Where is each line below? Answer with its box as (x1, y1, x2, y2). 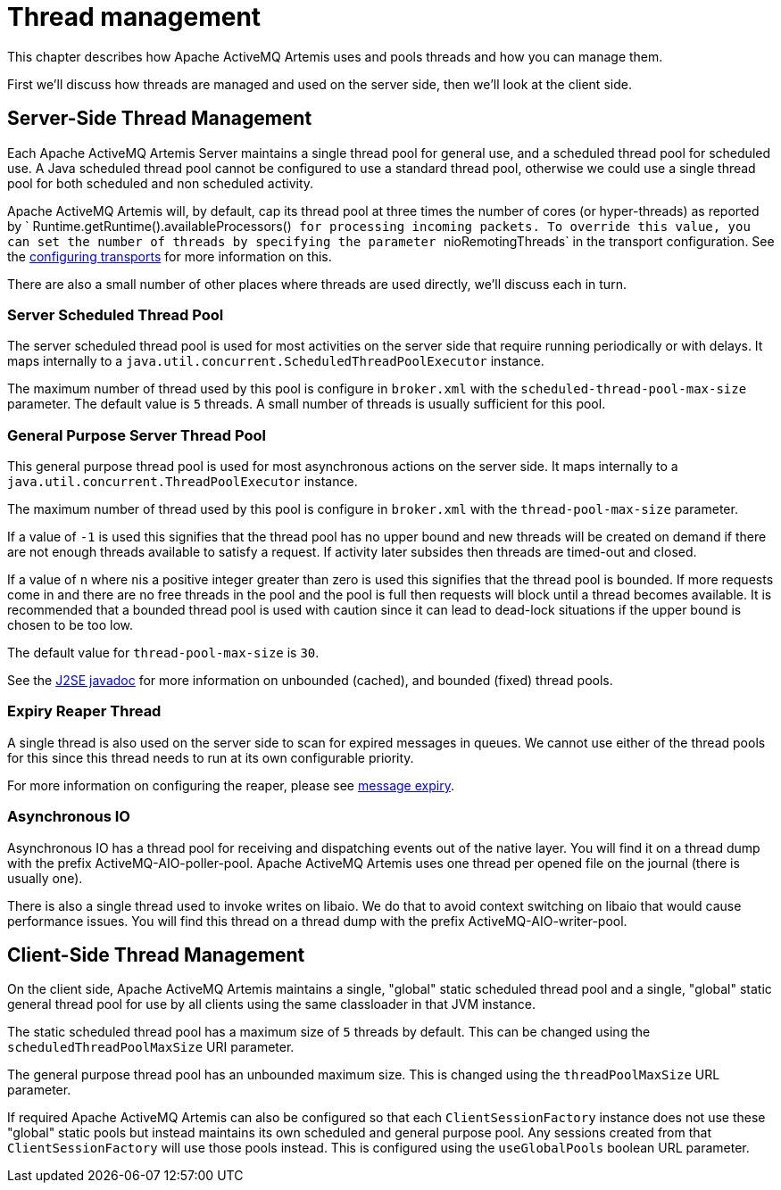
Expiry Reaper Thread (7, 702, 162, 721)
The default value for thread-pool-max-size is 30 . (7, 645, 320, 661)
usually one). (7, 870, 83, 886)
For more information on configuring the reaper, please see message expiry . (7, 777, 454, 793)
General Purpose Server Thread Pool (7, 426, 266, 444)
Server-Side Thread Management (7, 107, 312, 130)
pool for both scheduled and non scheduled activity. (7, 175, 314, 191)
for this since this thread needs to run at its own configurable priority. (7, 749, 414, 765)
